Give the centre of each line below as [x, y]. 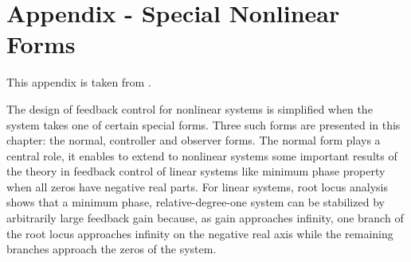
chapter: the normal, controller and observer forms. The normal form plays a [194, 140]
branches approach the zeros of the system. [112, 249]
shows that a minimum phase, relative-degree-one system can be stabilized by [196, 202]
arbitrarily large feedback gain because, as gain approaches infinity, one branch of [205, 218]
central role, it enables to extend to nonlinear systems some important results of [202, 155]
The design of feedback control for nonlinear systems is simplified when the [190, 108]
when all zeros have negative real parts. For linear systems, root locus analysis [197, 186]
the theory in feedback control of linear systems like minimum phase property [196, 171]
